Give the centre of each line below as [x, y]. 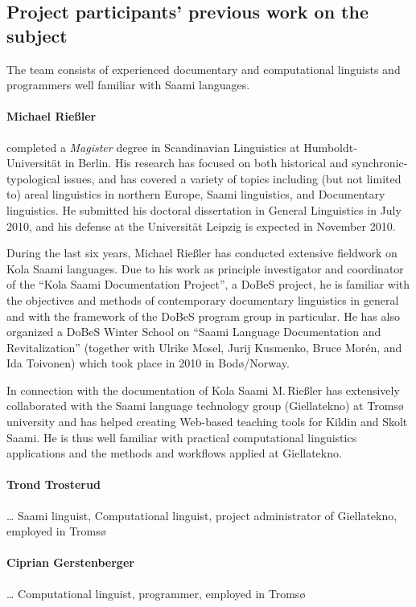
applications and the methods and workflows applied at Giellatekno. [174, 453]
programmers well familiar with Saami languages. [128, 85]
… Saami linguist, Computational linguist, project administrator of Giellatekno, [202, 515]
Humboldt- [330, 147]
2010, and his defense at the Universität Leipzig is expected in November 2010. [201, 226]
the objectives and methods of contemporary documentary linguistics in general [203, 299]
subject [37, 35]
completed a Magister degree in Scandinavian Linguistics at [153, 147]
